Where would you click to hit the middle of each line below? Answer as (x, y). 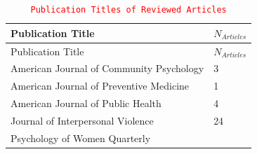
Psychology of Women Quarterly (81, 138)
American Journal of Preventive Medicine (100, 86)
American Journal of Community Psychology (107, 68)
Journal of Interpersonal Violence (82, 120)
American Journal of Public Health (86, 103)
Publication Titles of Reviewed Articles (128, 10)
